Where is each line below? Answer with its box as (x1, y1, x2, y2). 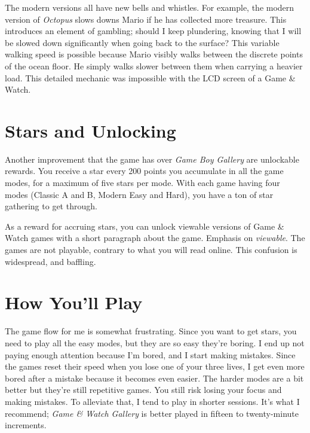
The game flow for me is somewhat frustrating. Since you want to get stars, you (5, 325, 297, 337)
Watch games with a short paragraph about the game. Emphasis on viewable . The (5, 231, 305, 244)
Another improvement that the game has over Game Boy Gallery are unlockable (5, 153, 299, 165)
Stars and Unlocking (5, 118, 176, 142)
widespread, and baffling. (5, 255, 96, 267)
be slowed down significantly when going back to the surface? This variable (5, 36, 280, 48)
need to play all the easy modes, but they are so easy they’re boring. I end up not (5, 336, 305, 349)
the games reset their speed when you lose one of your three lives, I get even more (5, 360, 305, 373)
